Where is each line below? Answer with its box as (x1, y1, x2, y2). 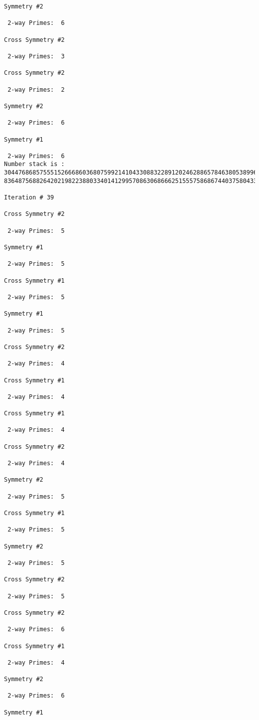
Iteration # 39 (4, 194, 54, 201)
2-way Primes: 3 (7, 52, 65, 60)
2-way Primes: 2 (7, 86, 65, 93)
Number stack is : (4, 161, 65, 168)
